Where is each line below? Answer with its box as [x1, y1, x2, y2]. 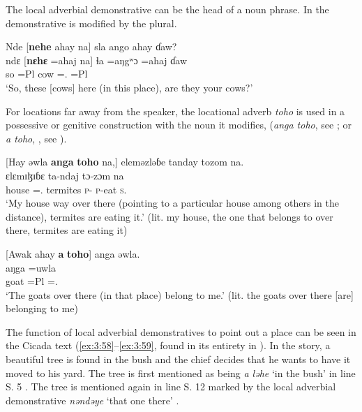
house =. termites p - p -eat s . [6, 182, 127, 196]
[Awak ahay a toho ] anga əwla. [6, 246, 140, 260]
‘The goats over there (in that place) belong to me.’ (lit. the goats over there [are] [6, 287, 354, 302]
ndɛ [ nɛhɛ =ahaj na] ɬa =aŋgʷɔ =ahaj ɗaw [6, 52, 188, 67]
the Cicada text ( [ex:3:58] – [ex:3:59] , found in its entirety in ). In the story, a [6, 338, 331, 353]
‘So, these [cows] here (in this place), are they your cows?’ [6, 80, 253, 94]
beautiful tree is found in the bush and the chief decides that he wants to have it [6, 352, 351, 367]
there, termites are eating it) [6, 223, 128, 237]
